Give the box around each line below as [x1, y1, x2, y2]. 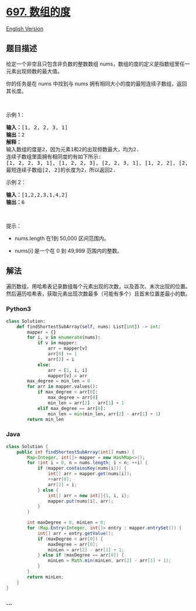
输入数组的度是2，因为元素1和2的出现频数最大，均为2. [6, 146, 140, 152]
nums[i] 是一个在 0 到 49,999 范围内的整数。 [14, 247, 123, 254]
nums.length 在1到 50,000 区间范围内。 [14, 235, 109, 242]
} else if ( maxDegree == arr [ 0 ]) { [37, 552, 125, 558]
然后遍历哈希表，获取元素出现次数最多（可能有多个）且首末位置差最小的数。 [6, 290, 191, 297]
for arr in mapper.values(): [27, 383, 98, 390]
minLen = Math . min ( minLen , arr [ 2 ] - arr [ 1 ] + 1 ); [47, 558, 171, 564]
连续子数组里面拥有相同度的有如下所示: [6, 153, 102, 160]
